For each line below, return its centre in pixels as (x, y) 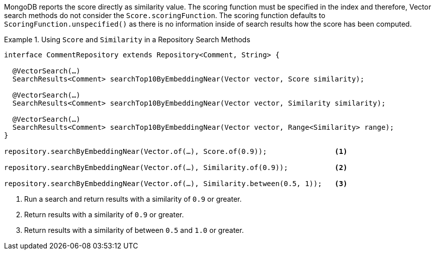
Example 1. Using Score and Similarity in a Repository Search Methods (127, 39)
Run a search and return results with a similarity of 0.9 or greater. (133, 199)
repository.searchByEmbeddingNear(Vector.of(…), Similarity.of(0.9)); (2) (176, 167)
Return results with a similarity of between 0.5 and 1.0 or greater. (134, 230)
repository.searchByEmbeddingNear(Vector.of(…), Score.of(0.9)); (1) (176, 151)
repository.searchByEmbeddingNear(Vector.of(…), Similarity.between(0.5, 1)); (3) (176, 184)
